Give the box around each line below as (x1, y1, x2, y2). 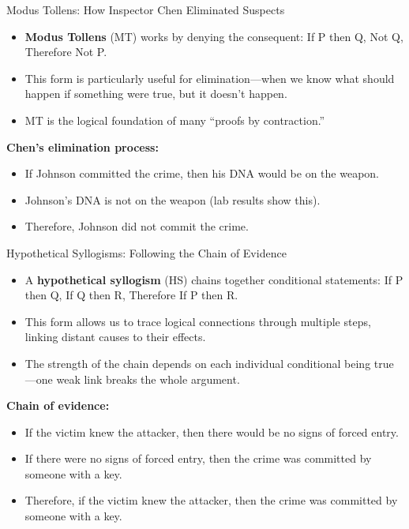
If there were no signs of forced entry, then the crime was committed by (24, 450, 372, 467)
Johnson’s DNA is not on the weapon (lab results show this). (24, 191, 321, 208)
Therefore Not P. (24, 43, 107, 60)
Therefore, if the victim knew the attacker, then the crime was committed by (24, 492, 398, 508)
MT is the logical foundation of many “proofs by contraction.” (24, 111, 325, 128)
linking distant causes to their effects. (24, 328, 206, 345)
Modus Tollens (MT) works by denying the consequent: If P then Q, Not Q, (24, 28, 403, 44)
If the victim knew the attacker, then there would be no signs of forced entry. (24, 423, 399, 440)
